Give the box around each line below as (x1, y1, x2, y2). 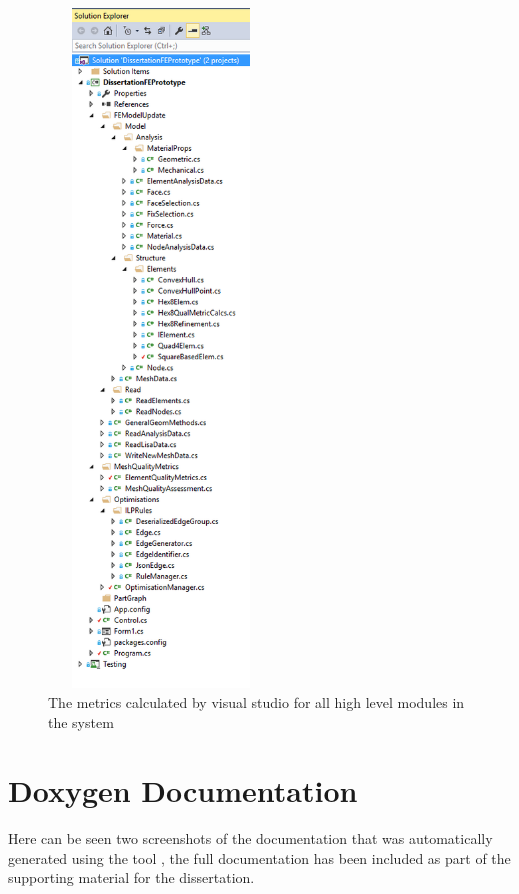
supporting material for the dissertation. (8, 867, 255, 888)
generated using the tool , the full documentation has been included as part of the (8, 847, 511, 868)
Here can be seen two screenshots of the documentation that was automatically (8, 828, 493, 849)
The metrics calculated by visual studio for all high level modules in (48, 691, 465, 712)
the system (48, 711, 114, 732)
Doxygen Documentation (8, 770, 358, 811)
